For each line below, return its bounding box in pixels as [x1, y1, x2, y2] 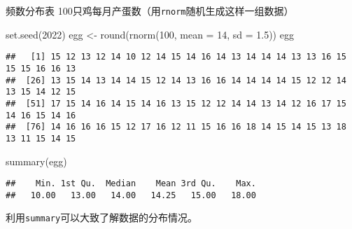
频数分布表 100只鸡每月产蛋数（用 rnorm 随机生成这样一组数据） [6, 4, 294, 18]
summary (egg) [6, 153, 67, 168]
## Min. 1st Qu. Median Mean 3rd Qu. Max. [6, 179, 256, 189]
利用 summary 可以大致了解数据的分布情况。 [6, 210, 198, 225]
